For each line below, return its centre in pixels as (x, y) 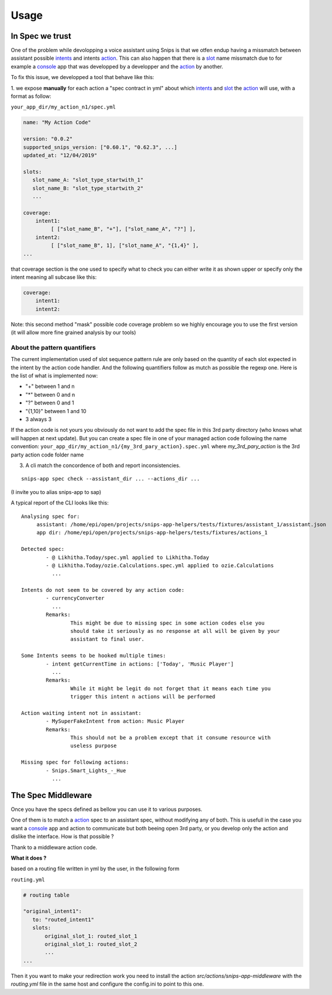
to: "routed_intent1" (63, 919)
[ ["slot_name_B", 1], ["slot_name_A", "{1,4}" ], (125, 246)
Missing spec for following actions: (75, 762)
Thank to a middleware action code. (54, 847)
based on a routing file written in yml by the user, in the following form (95, 869)
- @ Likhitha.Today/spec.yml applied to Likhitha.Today (128, 557)
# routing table (46, 895)
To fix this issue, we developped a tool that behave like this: (82, 77)
